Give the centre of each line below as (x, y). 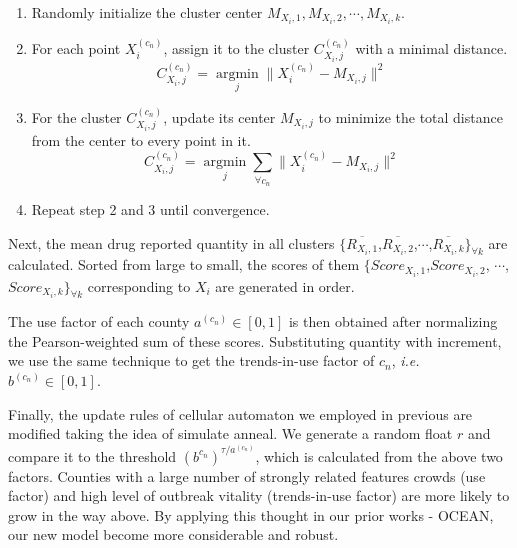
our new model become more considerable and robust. (173, 534)
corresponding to (139, 285)
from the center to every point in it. (141, 139)
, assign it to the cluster (236, 47)
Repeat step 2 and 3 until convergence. (150, 209)
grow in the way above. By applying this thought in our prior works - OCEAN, (251, 514)
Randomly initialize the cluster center (147, 12)
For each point (76, 47)
